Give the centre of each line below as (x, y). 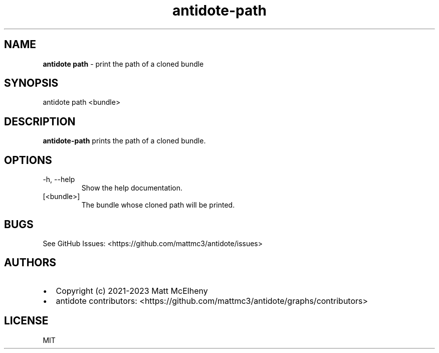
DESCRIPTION (40, 121)
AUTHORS (30, 263)
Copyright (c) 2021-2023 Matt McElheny (132, 291)
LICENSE (26, 321)
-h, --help (59, 180)
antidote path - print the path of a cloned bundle (123, 64)
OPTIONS (28, 160)
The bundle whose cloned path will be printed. (158, 205)
